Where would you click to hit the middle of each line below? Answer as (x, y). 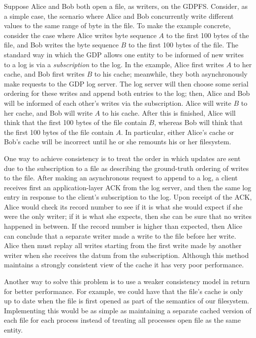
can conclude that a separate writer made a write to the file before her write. (120, 235)
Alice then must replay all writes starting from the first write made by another (123, 245)
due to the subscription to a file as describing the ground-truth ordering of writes (127, 168)
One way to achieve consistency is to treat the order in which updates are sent (122, 158)
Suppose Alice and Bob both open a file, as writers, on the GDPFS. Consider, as (126, 6)
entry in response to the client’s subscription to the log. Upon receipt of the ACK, (128, 197)
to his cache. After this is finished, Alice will (169, 112)
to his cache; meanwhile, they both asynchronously (171, 74)
